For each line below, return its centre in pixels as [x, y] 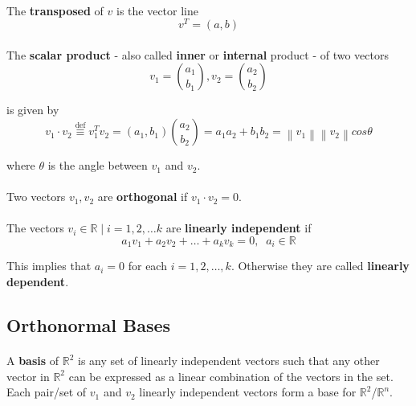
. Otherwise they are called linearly [320, 266]
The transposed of [55, 10]
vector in [28, 376]
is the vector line [157, 10]
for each [147, 266]
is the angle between [98, 165]
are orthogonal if [143, 197]
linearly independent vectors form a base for [248, 392]
